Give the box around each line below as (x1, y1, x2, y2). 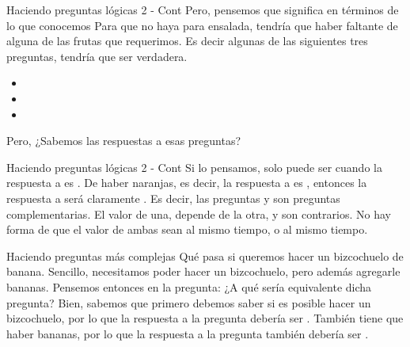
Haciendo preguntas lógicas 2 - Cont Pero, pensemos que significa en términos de (6, 2, 399, 17)
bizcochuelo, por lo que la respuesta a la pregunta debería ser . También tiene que (6, 310, 404, 326)
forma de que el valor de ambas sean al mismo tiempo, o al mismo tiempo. (6, 221, 368, 238)
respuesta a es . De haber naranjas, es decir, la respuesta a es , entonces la (6, 174, 367, 191)
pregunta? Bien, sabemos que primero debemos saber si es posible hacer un (6, 294, 371, 311)
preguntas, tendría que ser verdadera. (6, 48, 188, 64)
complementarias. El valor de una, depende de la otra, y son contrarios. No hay (6, 205, 391, 222)
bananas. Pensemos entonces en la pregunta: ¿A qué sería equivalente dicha (6, 278, 372, 295)
